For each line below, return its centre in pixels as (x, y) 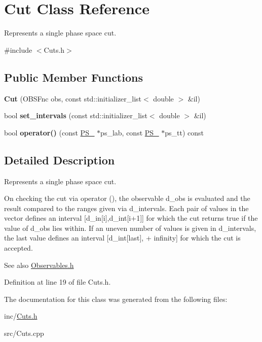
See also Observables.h (39, 265)
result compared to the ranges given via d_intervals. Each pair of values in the (126, 208)
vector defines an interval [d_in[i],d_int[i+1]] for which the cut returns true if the (131, 218)
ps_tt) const (184, 132)
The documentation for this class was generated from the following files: (116, 299)
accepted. (18, 248)
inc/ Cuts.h (21, 316)
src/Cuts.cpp (24, 333)
